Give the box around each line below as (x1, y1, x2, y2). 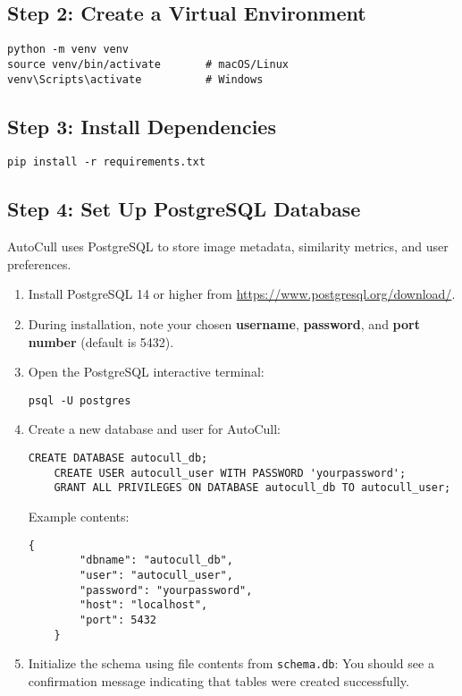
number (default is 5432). (28, 332, 174, 351)
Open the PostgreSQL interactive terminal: (28, 362, 265, 381)
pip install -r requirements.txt (7, 156, 206, 169)
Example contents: (28, 507, 130, 526)
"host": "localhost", (80, 598, 208, 612)
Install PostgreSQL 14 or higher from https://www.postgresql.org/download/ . (28, 284, 456, 303)
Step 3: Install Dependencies (7, 112, 276, 140)
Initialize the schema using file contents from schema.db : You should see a (28, 654, 434, 673)
